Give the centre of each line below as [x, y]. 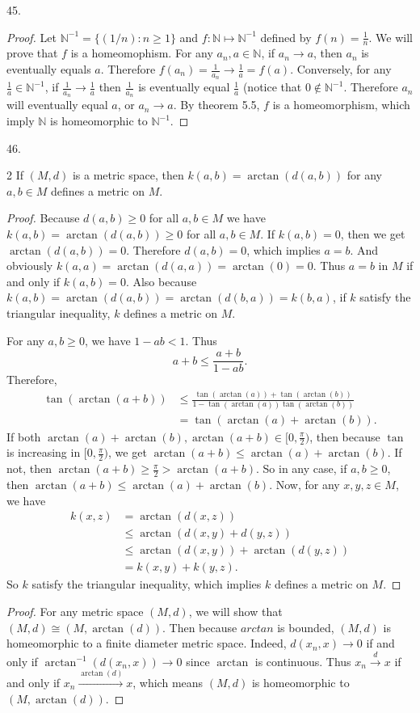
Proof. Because [43, 218]
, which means [168, 682]
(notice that [272, 87]
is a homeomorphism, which [341, 105]
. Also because [161, 281]
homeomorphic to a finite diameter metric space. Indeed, [147, 643]
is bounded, [306, 627]
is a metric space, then [128, 175]
